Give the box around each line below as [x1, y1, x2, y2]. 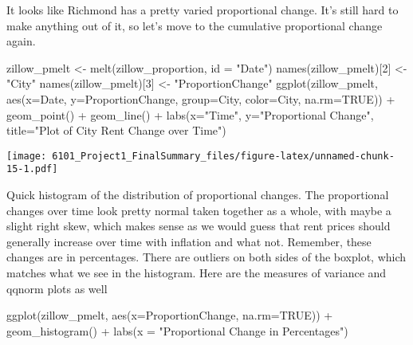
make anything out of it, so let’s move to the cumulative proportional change [6, 17, 383, 33]
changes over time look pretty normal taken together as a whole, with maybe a [6, 202, 391, 218]
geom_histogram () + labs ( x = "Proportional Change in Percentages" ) [6, 322, 348, 339]
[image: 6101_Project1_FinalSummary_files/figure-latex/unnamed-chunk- [6, 150, 395, 162]
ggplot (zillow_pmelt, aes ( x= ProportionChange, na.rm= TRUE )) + [6, 307, 333, 323]
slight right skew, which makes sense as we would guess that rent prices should [6, 218, 391, 234]
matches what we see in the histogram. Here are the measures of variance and [6, 265, 387, 281]
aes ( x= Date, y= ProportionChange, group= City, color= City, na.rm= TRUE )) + [6, 90, 395, 107]
